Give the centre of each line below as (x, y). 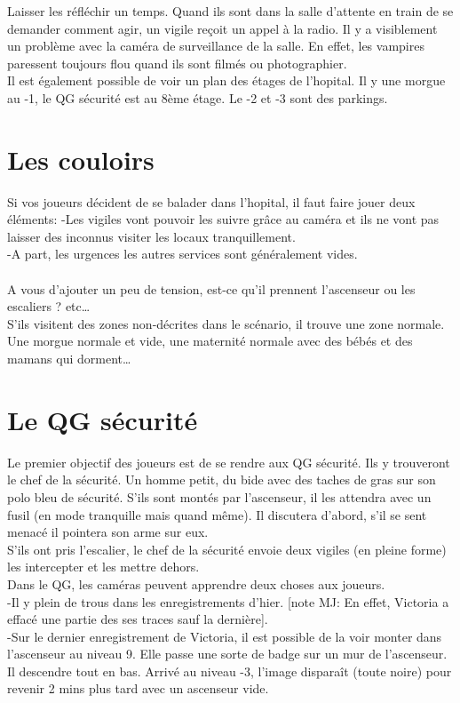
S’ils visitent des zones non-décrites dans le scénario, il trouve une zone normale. (226, 323)
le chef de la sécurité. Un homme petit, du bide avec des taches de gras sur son (222, 479)
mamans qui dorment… (69, 359)
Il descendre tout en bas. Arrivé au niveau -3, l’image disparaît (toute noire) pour (230, 671)
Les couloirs (81, 159)
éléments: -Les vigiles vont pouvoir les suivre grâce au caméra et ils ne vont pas (223, 219)
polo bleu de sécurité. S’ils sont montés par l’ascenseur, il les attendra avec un (219, 496)
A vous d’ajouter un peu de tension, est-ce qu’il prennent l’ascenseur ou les (211, 288)
